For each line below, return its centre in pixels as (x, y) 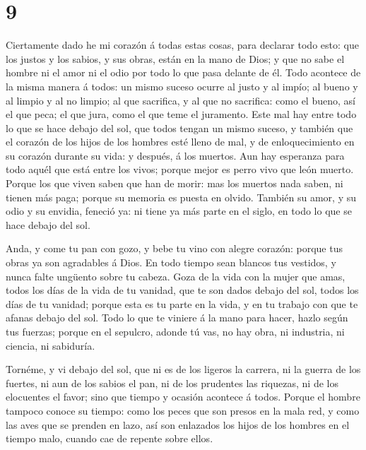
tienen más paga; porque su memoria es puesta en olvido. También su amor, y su (181, 197)
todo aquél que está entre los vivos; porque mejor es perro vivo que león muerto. (180, 169)
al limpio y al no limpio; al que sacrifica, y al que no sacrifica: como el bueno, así (181, 100)
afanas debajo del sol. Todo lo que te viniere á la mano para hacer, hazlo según (177, 318)
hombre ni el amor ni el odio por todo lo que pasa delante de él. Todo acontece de (183, 72)
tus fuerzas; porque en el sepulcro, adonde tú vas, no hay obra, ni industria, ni (175, 331)
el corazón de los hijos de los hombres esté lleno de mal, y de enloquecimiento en (180, 142)
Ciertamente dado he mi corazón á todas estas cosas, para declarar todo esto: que (182, 45)
